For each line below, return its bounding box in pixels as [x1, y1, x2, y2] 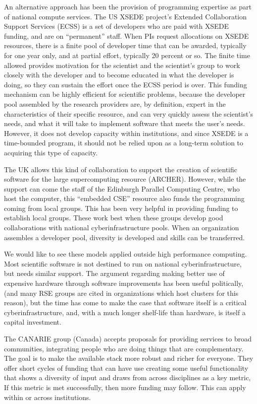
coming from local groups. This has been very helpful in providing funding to [4, 202, 238, 213]
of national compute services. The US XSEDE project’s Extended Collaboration [4, 11, 247, 21]
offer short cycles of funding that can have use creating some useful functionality [4, 362, 249, 373]
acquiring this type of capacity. [4, 147, 98, 157]
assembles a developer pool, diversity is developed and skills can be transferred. [4, 232, 245, 242]
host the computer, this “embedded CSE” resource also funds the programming [4, 193, 245, 203]
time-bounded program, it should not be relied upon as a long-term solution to [4, 137, 244, 148]
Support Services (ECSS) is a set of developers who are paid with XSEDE [4, 21, 229, 31]
